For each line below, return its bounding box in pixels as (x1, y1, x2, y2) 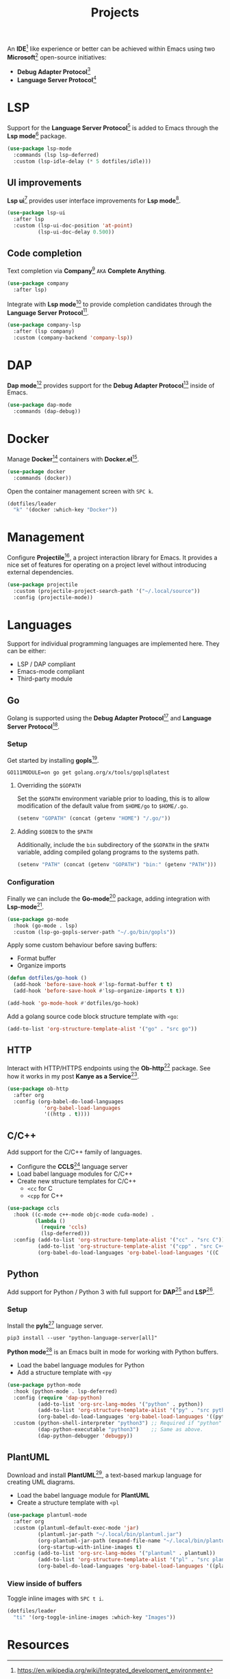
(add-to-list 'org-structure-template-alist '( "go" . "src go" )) (7, 1025, 197, 1032)
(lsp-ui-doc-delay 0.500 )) (37, 228, 115, 236)
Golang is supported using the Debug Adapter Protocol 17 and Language (7, 713, 212, 722)
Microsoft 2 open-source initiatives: (7, 51, 107, 61)
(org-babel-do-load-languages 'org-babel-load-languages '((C (37, 1249, 219, 1256)
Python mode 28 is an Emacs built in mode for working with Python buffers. (7, 1347, 219, 1356)
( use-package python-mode (7, 1381, 81, 1388)
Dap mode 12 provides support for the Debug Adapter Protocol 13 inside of (7, 380, 215, 390)
